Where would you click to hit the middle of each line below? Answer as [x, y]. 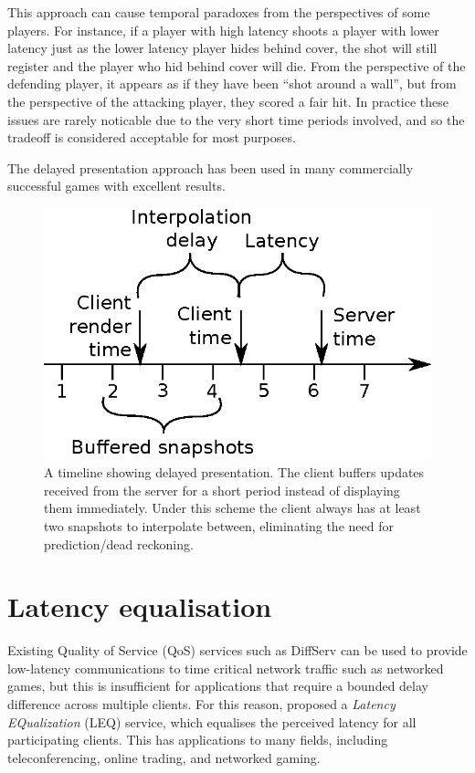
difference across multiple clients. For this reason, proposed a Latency [201, 704]
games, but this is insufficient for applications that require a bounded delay [218, 686]
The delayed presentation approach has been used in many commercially [211, 167]
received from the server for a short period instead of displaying [222, 490]
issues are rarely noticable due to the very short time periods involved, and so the [236, 119]
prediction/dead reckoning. [119, 543]
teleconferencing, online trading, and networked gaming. [164, 757]
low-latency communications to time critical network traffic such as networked [226, 668]
